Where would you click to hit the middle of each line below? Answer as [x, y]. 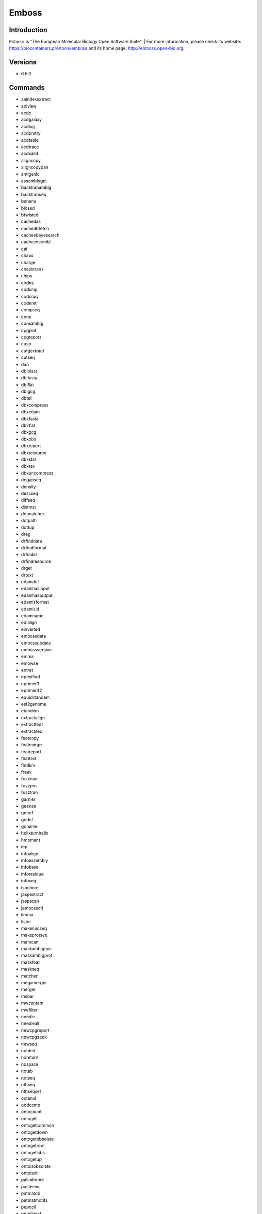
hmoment [31, 840]
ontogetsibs [33, 1152]
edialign [29, 623]
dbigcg [28, 391]
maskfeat [30, 962]
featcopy [30, 738]
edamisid [30, 609]
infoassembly [34, 860]
